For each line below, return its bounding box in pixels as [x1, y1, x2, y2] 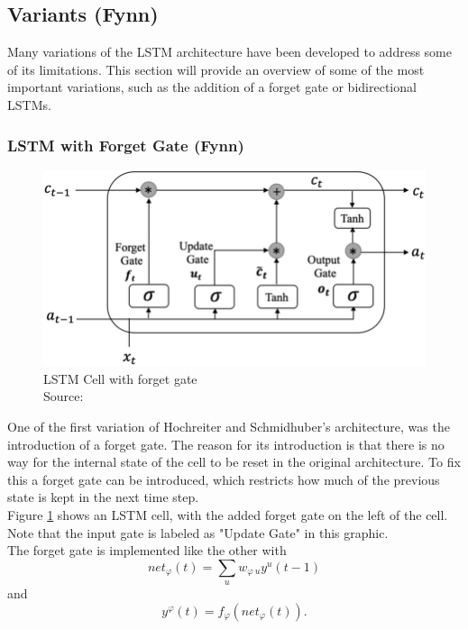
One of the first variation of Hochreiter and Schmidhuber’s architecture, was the [7, 417, 450, 436]
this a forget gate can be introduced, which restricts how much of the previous [7, 469, 440, 488]
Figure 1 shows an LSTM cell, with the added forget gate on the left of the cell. [7, 506, 448, 524]
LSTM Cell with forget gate [43, 369, 197, 387]
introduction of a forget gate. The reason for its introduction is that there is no [7, 434, 445, 453]
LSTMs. [7, 95, 51, 114]
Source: [43, 387, 84, 406]
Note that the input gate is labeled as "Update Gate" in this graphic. [7, 523, 389, 542]
